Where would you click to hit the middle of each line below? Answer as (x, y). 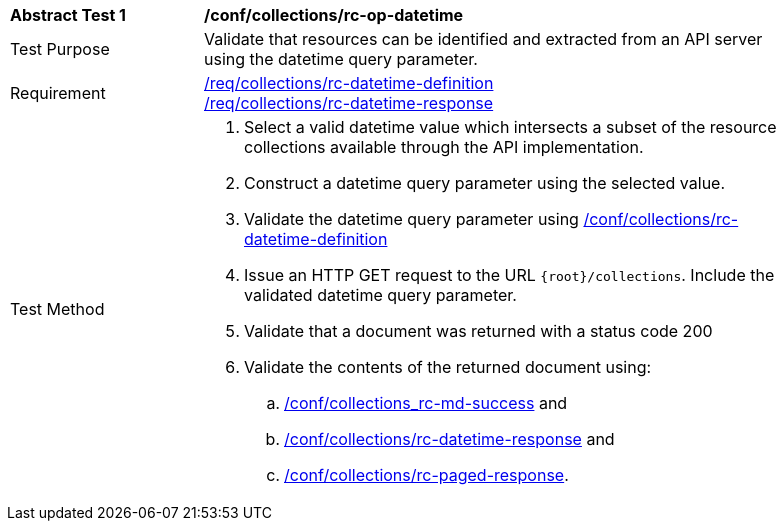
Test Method (57, 309)
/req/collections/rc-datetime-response (349, 103)
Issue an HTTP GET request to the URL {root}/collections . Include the (509, 275)
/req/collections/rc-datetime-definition (349, 83)
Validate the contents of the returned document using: (448, 367)
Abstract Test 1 (68, 15)
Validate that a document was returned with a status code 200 (478, 331)
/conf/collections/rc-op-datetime (334, 15)
